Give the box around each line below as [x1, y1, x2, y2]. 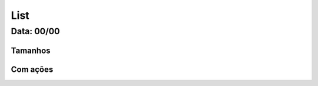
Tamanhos [11, 45, 51, 55]
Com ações [11, 64, 54, 74]
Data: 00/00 [11, 26, 60, 37]
